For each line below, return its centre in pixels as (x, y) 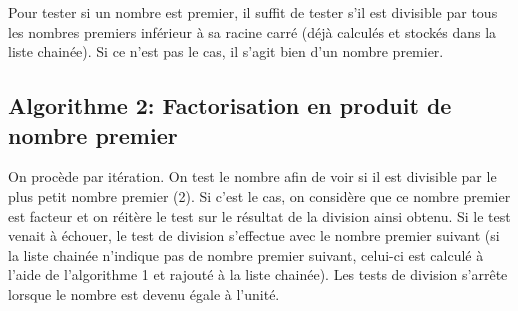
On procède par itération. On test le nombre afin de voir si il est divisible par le (252, 176)
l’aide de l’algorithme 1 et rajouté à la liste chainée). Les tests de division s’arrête (258, 274)
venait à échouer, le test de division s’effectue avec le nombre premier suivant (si (254, 235)
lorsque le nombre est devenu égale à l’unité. (144, 293)
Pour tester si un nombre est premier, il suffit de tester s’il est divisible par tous (253, 12)
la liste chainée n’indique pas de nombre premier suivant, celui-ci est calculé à (246, 254)
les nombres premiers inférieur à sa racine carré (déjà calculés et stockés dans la (252, 31)
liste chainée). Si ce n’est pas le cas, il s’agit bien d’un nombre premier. (226, 51)
